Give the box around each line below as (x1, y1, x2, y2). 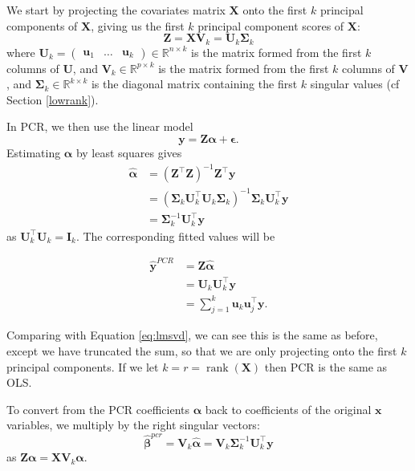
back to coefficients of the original (205, 400, 372, 417)
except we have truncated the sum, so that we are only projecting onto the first (6, 342, 397, 359)
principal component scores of (197, 17, 344, 34)
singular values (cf (310, 75, 400, 92)
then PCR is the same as (264, 358, 388, 375)
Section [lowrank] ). (6, 91, 99, 108)
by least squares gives (75, 144, 182, 161)
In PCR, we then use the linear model (6, 118, 193, 135)
